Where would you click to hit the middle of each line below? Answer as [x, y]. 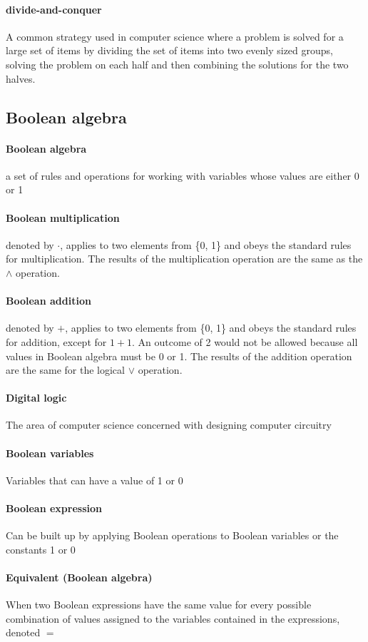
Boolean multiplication [63, 217]
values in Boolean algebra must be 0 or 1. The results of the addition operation [179, 356]
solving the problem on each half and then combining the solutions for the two [177, 64]
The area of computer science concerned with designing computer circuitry [169, 425]
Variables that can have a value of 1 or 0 [94, 480]
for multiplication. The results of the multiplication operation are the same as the [184, 259]
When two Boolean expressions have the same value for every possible [159, 605]
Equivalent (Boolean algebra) [79, 577]
